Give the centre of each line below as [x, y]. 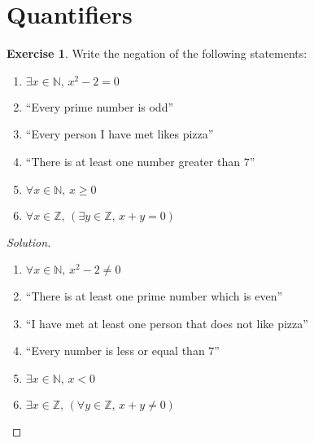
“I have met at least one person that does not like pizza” [167, 323]
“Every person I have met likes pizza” [120, 134]
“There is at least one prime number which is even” [154, 296]
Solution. [29, 241]
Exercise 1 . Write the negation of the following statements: [157, 53]
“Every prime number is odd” [100, 106]
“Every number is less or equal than [115, 351]
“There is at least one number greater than [133, 161]
